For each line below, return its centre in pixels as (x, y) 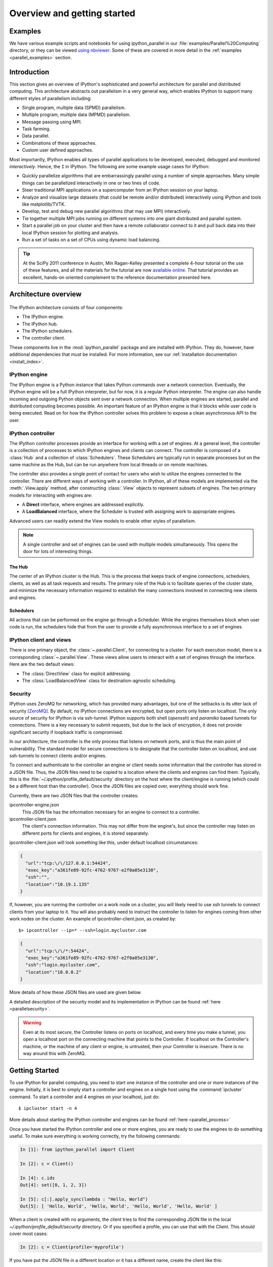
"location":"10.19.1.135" (57, 884)
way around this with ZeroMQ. (54, 1053)
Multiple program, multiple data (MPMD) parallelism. (76, 115)
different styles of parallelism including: (51, 98)
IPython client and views (40, 640)
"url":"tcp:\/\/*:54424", (57, 951)
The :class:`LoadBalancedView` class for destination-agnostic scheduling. (99, 681)
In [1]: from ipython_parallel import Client (77, 1150)
